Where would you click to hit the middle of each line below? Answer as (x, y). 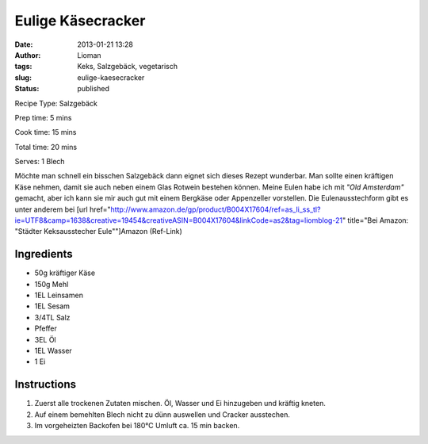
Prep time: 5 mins (43, 117)
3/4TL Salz (52, 317)
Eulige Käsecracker (80, 21)
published (94, 89)
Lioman (90, 55)
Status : (27, 89)
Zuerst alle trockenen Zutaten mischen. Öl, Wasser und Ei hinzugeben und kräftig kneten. (180, 404)
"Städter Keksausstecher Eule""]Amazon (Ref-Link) (98, 232)
